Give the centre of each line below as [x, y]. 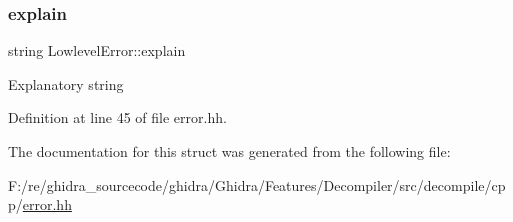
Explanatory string [66, 83]
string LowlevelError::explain [97, 50]
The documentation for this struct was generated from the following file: [229, 151]
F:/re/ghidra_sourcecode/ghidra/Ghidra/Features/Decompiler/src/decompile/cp [257, 184]
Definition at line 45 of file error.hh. [117, 117]
